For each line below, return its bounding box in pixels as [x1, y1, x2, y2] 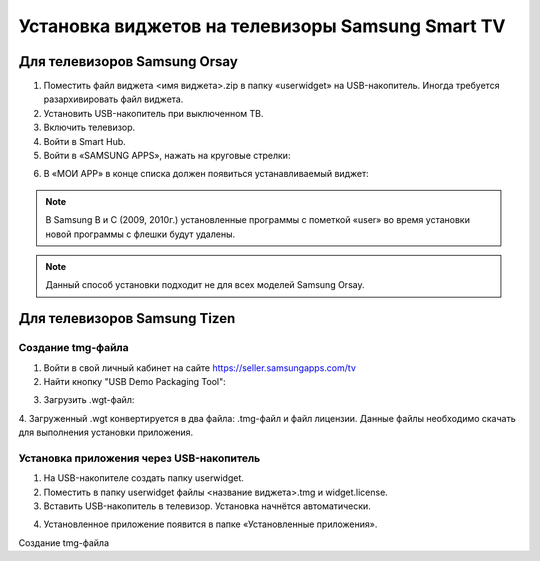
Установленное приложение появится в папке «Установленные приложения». [43, 518, 378, 530]
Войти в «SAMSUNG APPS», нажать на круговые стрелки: [43, 150, 291, 162]
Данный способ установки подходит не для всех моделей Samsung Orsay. [45, 279, 365, 291]
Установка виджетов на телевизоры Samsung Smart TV [18, 15, 506, 37]
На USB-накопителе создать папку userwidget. [43, 472, 245, 484]
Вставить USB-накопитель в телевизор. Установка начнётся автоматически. [43, 500, 372, 512]
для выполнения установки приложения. [18, 426, 194, 439]
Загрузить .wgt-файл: [43, 394, 135, 406]
